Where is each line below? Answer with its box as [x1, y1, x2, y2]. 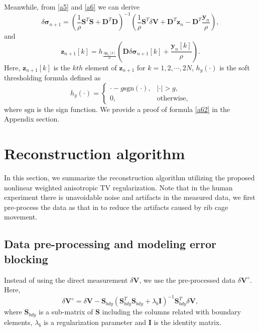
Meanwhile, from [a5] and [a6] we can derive [4, 2, 140, 12]
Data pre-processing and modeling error [4, 236, 217, 252]
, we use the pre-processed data [139, 274, 236, 285]
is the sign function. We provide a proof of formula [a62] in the [37, 103, 230, 114]
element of [85, 62, 117, 72]
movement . [4, 211, 38, 222]
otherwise [157, 95, 186, 102]
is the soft [219, 62, 250, 72]
